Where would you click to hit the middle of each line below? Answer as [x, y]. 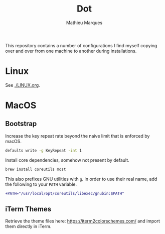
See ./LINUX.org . [23, 85]
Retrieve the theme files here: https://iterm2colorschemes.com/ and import [83, 221]
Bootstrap [21, 124]
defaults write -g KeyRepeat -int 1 [43, 150]
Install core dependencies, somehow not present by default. [67, 160]
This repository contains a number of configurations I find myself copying [81, 45]
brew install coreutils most [36, 169]
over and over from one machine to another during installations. [71, 51]
